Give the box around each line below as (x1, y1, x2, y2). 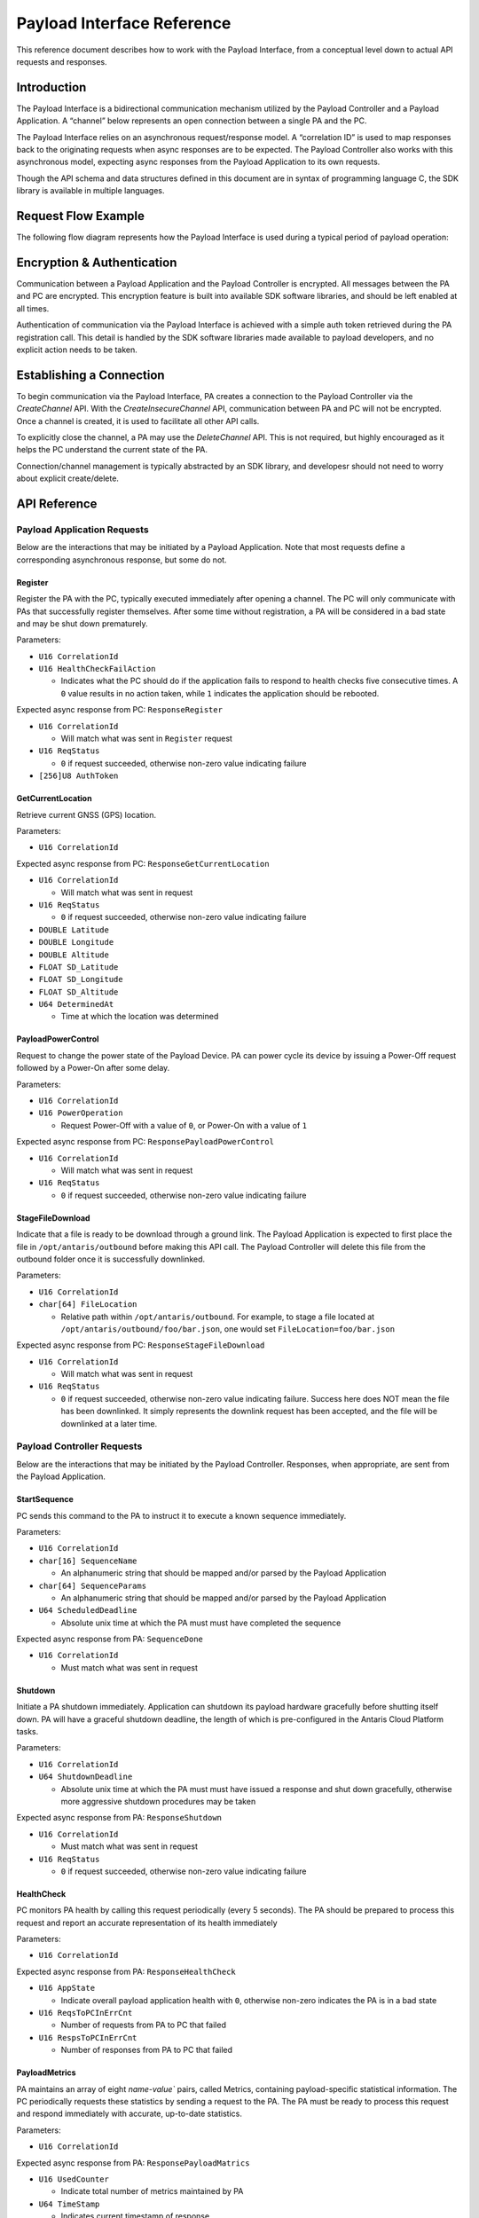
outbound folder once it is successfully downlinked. (16, 1254, 206, 1264)
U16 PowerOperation (38, 1108, 123, 1118)
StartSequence (16, 1494, 75, 1505)
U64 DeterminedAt (38, 999, 114, 1010)
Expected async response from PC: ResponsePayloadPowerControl (16, 1137, 275, 1147)
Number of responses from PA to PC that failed (60, 2045, 233, 2056)
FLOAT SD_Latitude (38, 962, 119, 971)
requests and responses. (16, 56, 107, 67)
